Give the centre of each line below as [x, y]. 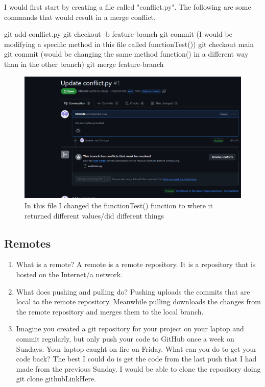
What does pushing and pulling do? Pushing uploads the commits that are [133, 291]
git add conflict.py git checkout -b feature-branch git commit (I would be [118, 34]
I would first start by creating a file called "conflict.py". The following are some [128, 7]
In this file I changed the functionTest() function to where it [119, 205]
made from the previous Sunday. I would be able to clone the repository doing [138, 368]
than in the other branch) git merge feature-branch [84, 64]
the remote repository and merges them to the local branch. [110, 311]
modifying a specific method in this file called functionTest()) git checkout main [129, 44]
